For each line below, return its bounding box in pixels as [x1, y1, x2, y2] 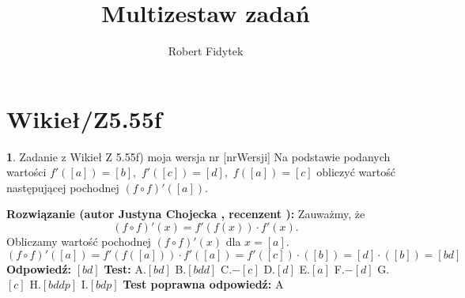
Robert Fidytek [168, 43, 244, 59]
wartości [6, 164, 47, 180]
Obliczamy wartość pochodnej [6, 233, 151, 250]
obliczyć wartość [316, 164, 395, 180]
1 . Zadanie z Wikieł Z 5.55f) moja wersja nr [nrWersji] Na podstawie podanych [6, 148, 391, 164]
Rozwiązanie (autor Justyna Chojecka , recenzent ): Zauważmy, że [6, 206, 365, 222]
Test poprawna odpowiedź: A [123, 276, 284, 292]
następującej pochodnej [6, 179, 119, 195]
